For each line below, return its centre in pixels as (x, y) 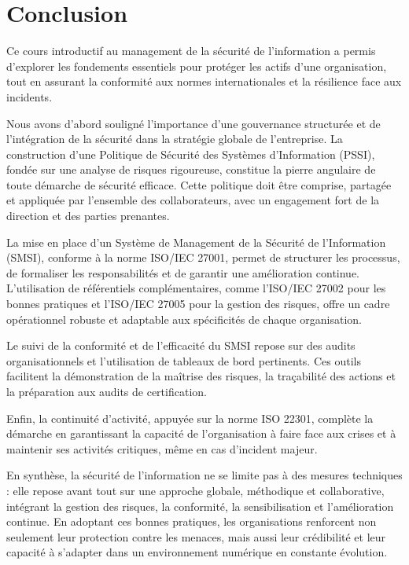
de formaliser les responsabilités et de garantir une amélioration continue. (183, 272)
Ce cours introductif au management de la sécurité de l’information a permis (191, 51)
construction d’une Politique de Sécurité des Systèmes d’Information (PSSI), (191, 154)
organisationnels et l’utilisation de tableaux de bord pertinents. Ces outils (184, 360)
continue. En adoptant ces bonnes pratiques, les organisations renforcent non (192, 521)
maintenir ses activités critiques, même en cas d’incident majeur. (162, 448)
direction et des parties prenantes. (88, 216)
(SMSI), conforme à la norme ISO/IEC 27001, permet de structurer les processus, (203, 257)
